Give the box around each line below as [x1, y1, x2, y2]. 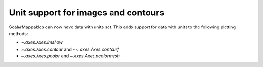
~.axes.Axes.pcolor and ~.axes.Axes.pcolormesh [21, 53, 120, 59]
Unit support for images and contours [9, 7, 165, 18]
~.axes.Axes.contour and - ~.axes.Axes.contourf [21, 46, 119, 52]
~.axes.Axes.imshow [21, 40, 63, 45]
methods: [9, 30, 28, 36]
